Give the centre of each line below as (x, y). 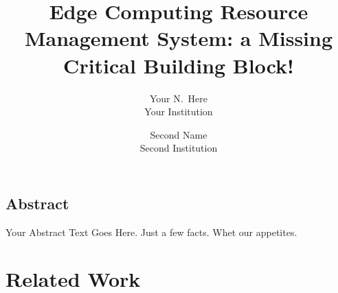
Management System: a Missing (179, 38)
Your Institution (179, 112)
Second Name (179, 134)
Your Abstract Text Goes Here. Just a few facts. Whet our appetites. (151, 232)
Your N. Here (179, 98)
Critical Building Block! (179, 65)
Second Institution (179, 148)
